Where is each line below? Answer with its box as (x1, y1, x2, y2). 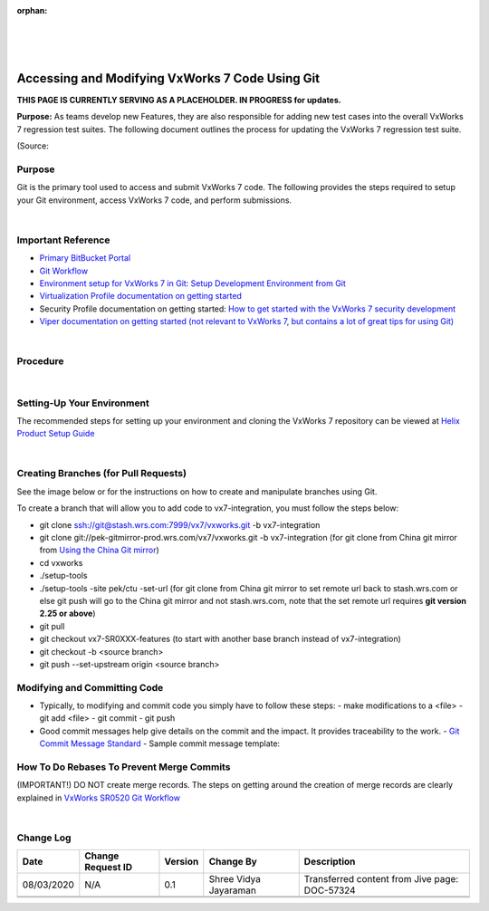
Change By (208, 856, 257, 868)
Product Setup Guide (16, 428, 95, 439)
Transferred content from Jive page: (303, 873, 459, 886)
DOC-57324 (303, 884, 357, 897)
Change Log (16, 831, 72, 844)
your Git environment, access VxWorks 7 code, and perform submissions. (16, 195, 292, 206)
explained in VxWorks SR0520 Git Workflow (16, 792, 181, 803)
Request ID (84, 861, 133, 874)
